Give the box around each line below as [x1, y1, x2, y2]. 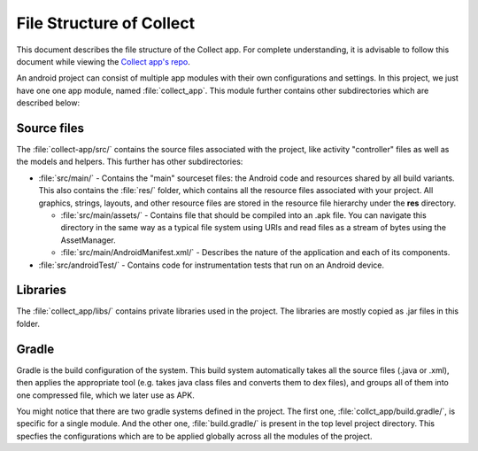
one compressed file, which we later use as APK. [16, 390, 195, 400]
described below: [16, 97, 80, 108]
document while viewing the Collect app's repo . [16, 56, 190, 66]
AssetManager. [60, 235, 116, 245]
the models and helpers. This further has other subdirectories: [16, 156, 243, 167]
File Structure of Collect [16, 13, 195, 33]
